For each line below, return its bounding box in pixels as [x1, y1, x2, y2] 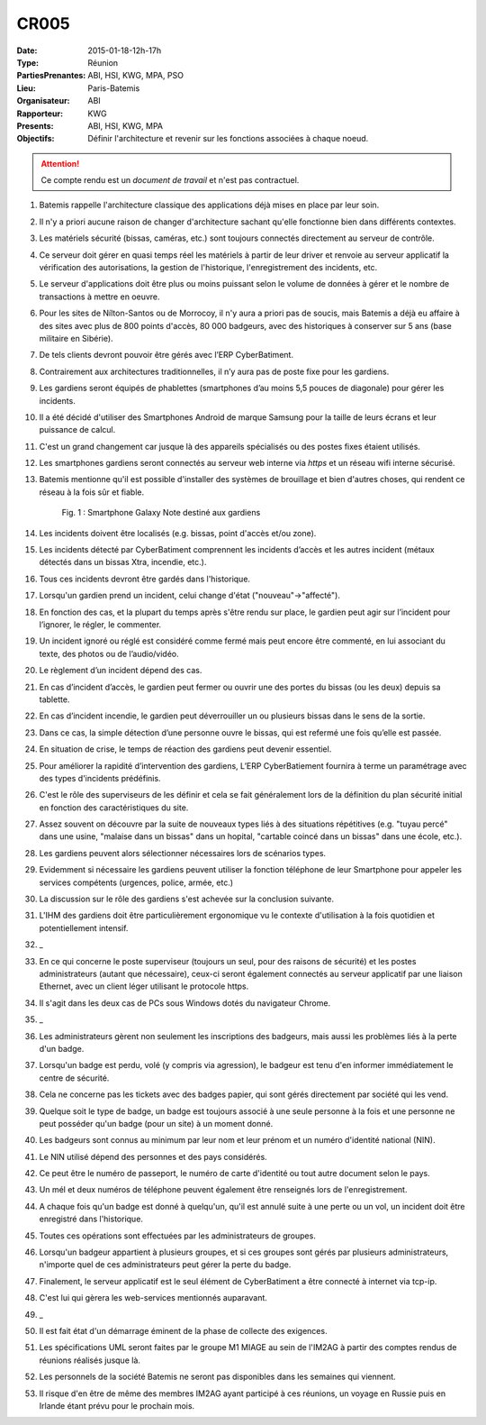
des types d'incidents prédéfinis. [39, 772, 161, 783]
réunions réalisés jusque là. [39, 1355, 141, 1366]
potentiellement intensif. [39, 922, 129, 933]
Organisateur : [16, 96, 71, 106]
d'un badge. [39, 1043, 85, 1054]
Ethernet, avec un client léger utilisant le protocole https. [39, 981, 249, 991]
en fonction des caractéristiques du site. [39, 802, 189, 813]
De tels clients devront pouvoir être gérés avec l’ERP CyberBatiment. [39, 350, 294, 361]
